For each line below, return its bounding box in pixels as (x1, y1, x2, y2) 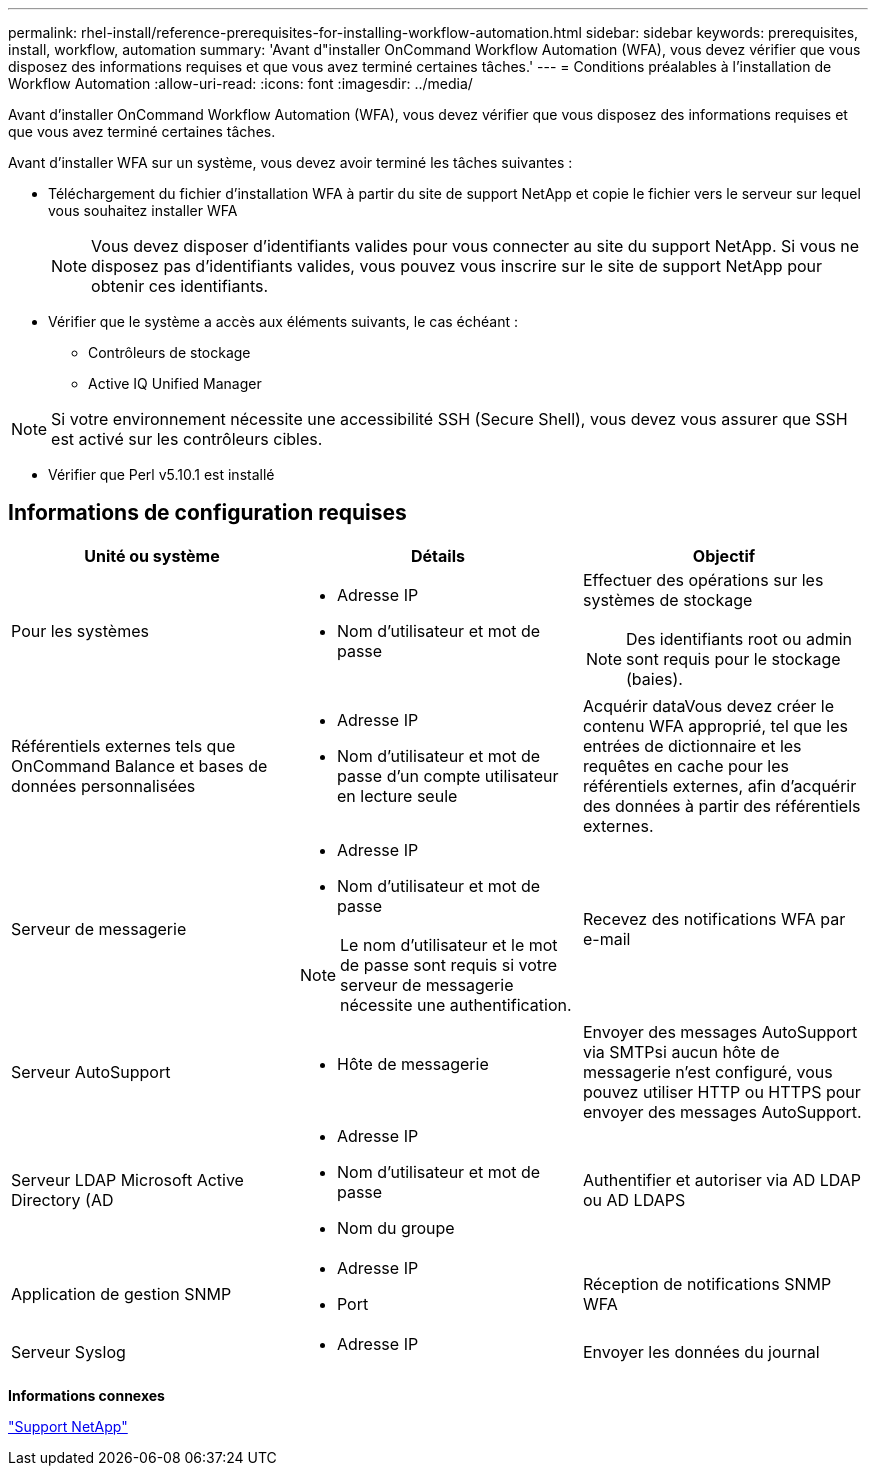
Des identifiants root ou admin (626, 628, 853, 649)
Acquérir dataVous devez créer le (582, 695, 835, 716)
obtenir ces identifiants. (91, 276, 269, 296)
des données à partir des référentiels (582, 795, 861, 816)
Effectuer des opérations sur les (582, 569, 824, 590)
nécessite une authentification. (340, 994, 572, 1015)
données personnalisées (11, 775, 196, 796)
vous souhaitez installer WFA (48, 202, 238, 219)
